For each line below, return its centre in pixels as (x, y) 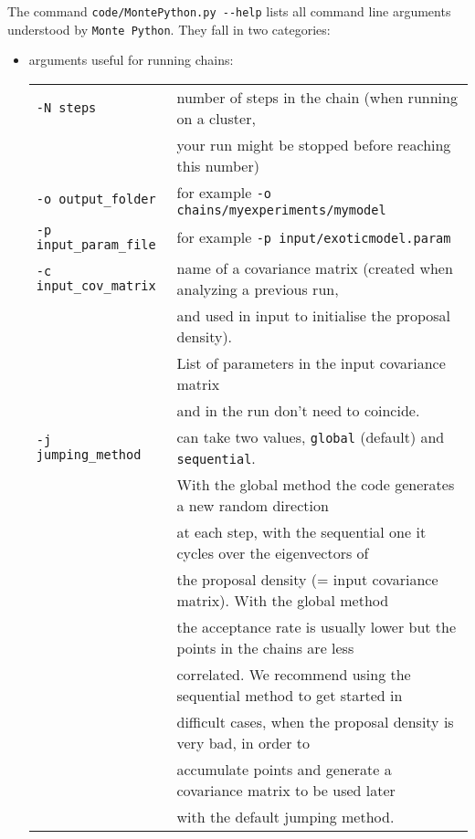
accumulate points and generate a (284, 769)
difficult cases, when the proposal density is (315, 721)
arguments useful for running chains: (131, 60)
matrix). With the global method (283, 600)
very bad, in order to (243, 742)
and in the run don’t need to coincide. (298, 410)
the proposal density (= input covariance (307, 579)
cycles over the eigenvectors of (273, 552)
